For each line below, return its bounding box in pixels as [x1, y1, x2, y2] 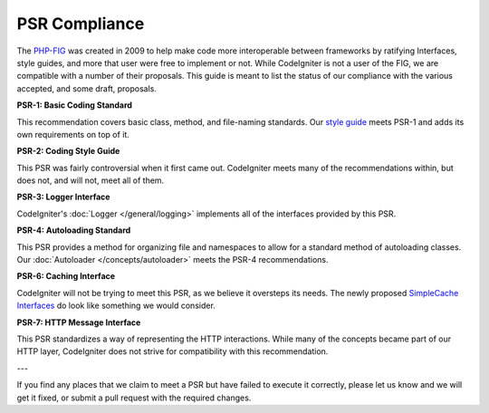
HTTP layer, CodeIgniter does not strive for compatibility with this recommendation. [16, 346, 329, 357]
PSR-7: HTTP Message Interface [16, 317, 141, 328]
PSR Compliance [16, 14, 145, 34]
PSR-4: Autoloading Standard [16, 225, 131, 235]
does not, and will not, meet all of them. [16, 175, 165, 186]
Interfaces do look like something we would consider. [16, 300, 216, 312]
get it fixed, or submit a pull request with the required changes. [16, 392, 252, 403]
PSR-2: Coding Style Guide [16, 146, 120, 157]
